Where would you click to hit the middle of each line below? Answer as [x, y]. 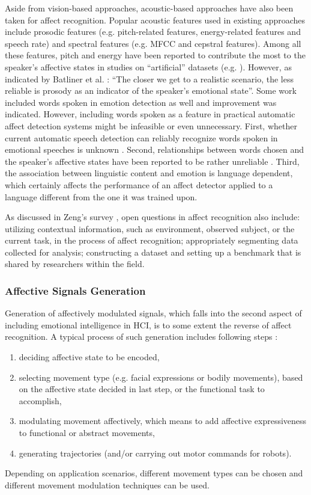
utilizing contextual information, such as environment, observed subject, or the [150, 228]
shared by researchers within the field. [75, 264]
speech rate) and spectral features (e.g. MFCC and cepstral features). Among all [153, 43]
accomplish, [40, 400]
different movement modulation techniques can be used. [107, 484]
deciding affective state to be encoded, [89, 357]
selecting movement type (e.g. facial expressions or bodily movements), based [161, 377]
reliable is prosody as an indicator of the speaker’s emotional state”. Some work [151, 91]
